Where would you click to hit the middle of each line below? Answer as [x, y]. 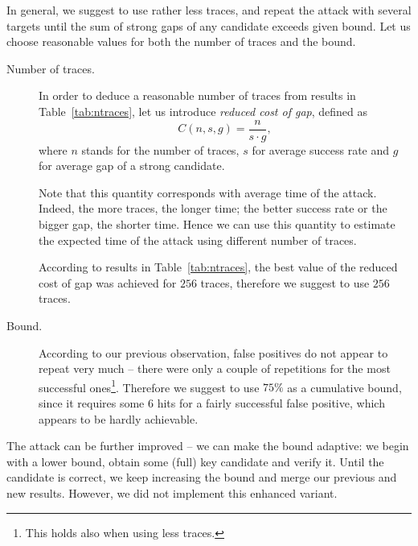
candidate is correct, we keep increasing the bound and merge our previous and [202, 477]
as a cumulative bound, [344, 387]
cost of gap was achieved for [108, 282]
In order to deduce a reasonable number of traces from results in [197, 95]
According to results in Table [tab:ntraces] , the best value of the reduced [218, 267]
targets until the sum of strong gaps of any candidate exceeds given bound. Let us [209, 25]
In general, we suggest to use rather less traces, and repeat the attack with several [209, 10]
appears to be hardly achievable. [119, 418]
